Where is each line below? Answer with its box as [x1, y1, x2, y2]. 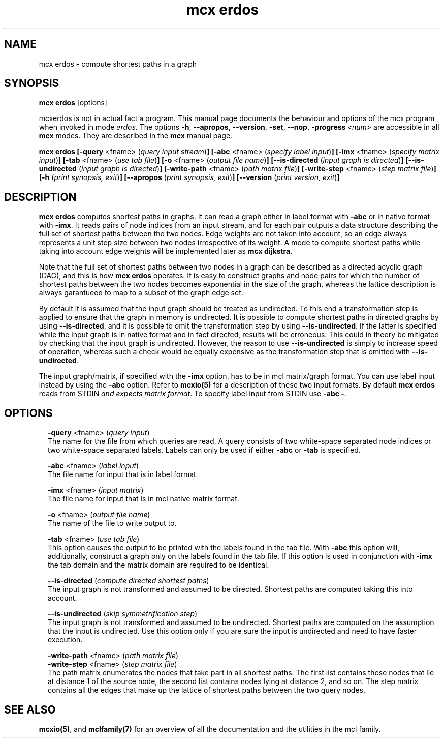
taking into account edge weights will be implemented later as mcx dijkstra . [39, 247, 293, 256]
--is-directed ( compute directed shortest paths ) [48, 576, 209, 585]
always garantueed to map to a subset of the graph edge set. [39, 288, 243, 298]
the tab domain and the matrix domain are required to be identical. [48, 560, 269, 570]
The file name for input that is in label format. [48, 470, 198, 479]
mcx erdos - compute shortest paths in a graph [39, 59, 197, 68]
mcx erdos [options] [39, 98, 107, 107]
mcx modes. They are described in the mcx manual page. [39, 131, 233, 140]
